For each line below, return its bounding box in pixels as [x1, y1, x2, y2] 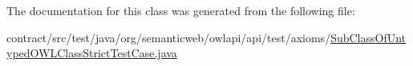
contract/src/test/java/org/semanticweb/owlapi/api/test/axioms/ [6, 29, 331, 45]
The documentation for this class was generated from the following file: [6, 2, 355, 18]
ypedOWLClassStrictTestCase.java [6, 45, 177, 61]
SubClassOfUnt [330, 29, 407, 45]
